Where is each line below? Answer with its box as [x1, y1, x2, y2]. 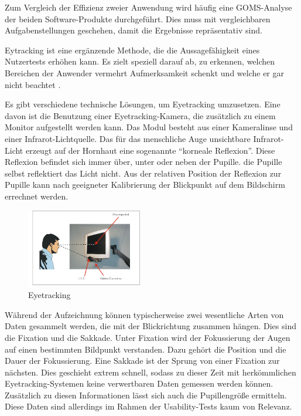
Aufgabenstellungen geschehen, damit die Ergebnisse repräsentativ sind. [5, 24, 262, 36]
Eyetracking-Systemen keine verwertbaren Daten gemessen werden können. [5, 377, 273, 390]
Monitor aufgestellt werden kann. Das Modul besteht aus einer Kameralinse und [5, 121, 293, 133]
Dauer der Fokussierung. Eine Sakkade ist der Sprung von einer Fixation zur [5, 354, 280, 367]
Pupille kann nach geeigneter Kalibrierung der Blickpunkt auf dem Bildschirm [5, 178, 285, 191]
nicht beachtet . [5, 78, 61, 90]
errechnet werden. [5, 190, 69, 202]
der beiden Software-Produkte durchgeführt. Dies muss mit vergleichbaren [5, 12, 271, 25]
